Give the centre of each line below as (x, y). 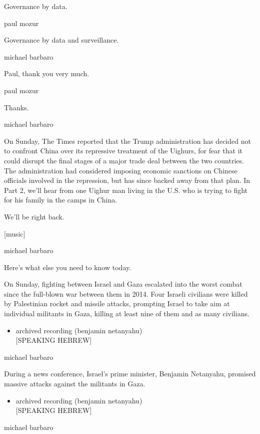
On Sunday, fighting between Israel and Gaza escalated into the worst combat (123, 284)
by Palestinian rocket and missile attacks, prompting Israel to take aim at (117, 303)
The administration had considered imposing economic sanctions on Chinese (121, 170)
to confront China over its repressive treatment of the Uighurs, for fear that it (123, 151)
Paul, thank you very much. (47, 73)
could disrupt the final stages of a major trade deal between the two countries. (124, 160)
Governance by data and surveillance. (61, 40)
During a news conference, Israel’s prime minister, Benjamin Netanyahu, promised (130, 374)
